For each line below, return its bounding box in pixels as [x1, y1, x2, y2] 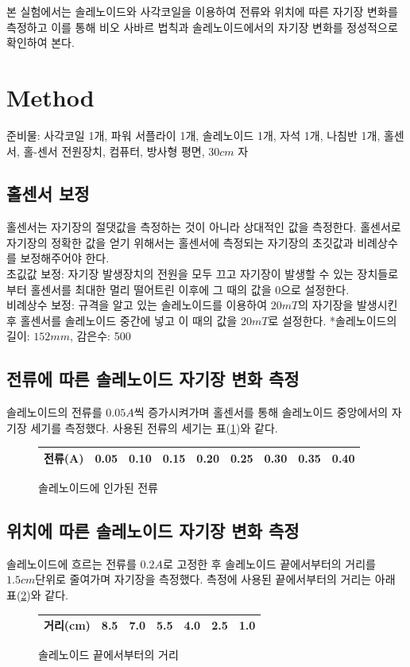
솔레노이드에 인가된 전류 [38, 479, 159, 496]
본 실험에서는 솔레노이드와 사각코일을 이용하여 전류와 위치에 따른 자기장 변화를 [6, 3, 398, 19]
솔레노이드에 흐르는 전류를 [6, 555, 137, 572]
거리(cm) [44, 617, 91, 634]
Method [6, 80, 95, 113]
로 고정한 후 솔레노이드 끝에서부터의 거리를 [162, 555, 376, 572]
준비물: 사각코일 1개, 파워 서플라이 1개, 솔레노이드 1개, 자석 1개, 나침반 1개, [6, 126, 381, 143]
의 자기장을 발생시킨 [298, 297, 398, 313]
